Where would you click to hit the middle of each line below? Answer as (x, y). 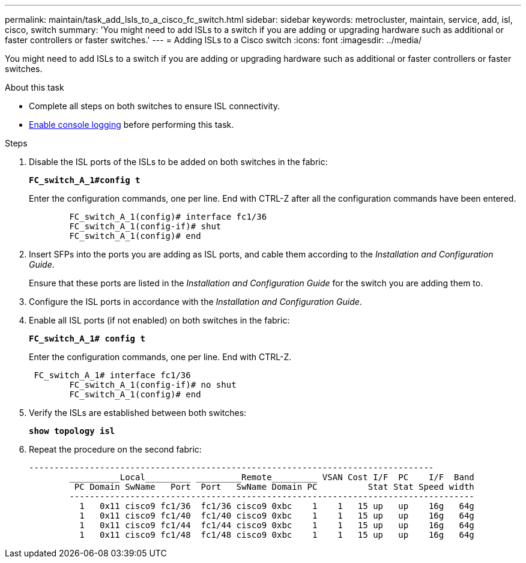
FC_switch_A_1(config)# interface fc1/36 (168, 217)
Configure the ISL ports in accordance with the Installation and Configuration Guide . (195, 302)
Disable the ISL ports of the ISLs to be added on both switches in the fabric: (178, 162)
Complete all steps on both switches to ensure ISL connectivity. (154, 106)
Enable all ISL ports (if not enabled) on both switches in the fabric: (159, 320)
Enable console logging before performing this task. (131, 125)
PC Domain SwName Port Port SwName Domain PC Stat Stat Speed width (274, 487)
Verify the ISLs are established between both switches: (138, 413)
